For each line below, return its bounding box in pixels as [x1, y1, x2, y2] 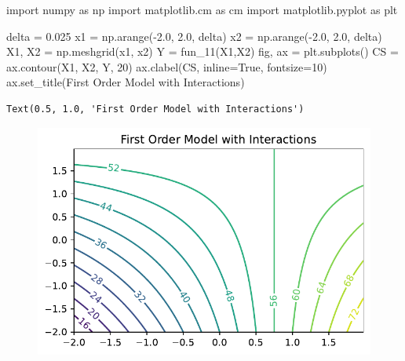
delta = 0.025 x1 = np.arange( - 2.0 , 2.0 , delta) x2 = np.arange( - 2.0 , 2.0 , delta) [6, 27, 382, 44]
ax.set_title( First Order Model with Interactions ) [6, 74, 245, 90]
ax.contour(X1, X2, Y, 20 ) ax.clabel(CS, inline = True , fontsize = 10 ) [6, 58, 327, 75]
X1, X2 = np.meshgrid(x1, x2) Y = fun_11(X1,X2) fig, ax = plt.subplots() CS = [6, 43, 399, 60]
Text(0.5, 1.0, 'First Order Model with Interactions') [6, 103, 305, 115]
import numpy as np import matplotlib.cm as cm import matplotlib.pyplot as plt [6, 2, 398, 17]
